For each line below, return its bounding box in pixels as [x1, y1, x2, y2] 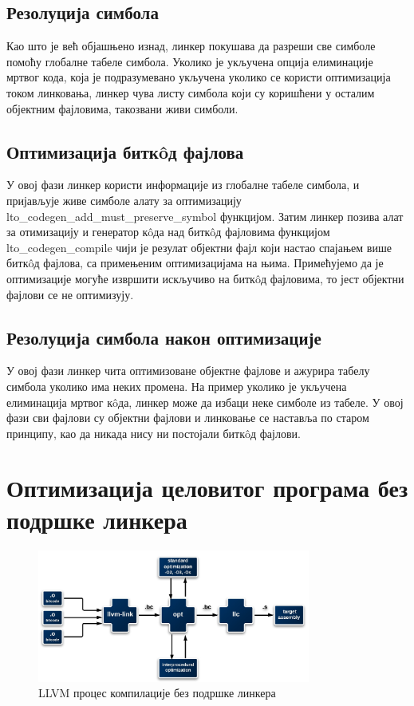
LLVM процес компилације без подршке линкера [38, 684, 276, 701]
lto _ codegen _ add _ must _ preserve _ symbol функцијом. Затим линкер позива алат [6, 207, 404, 224]
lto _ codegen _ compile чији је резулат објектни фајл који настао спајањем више [6, 239, 392, 255]
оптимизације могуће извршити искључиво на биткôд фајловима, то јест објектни [6, 270, 404, 286]
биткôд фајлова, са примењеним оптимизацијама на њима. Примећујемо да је [6, 254, 384, 271]
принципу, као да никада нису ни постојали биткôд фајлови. [6, 424, 301, 441]
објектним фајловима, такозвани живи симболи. [6, 100, 239, 116]
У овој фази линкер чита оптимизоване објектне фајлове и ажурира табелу [6, 362, 370, 379]
